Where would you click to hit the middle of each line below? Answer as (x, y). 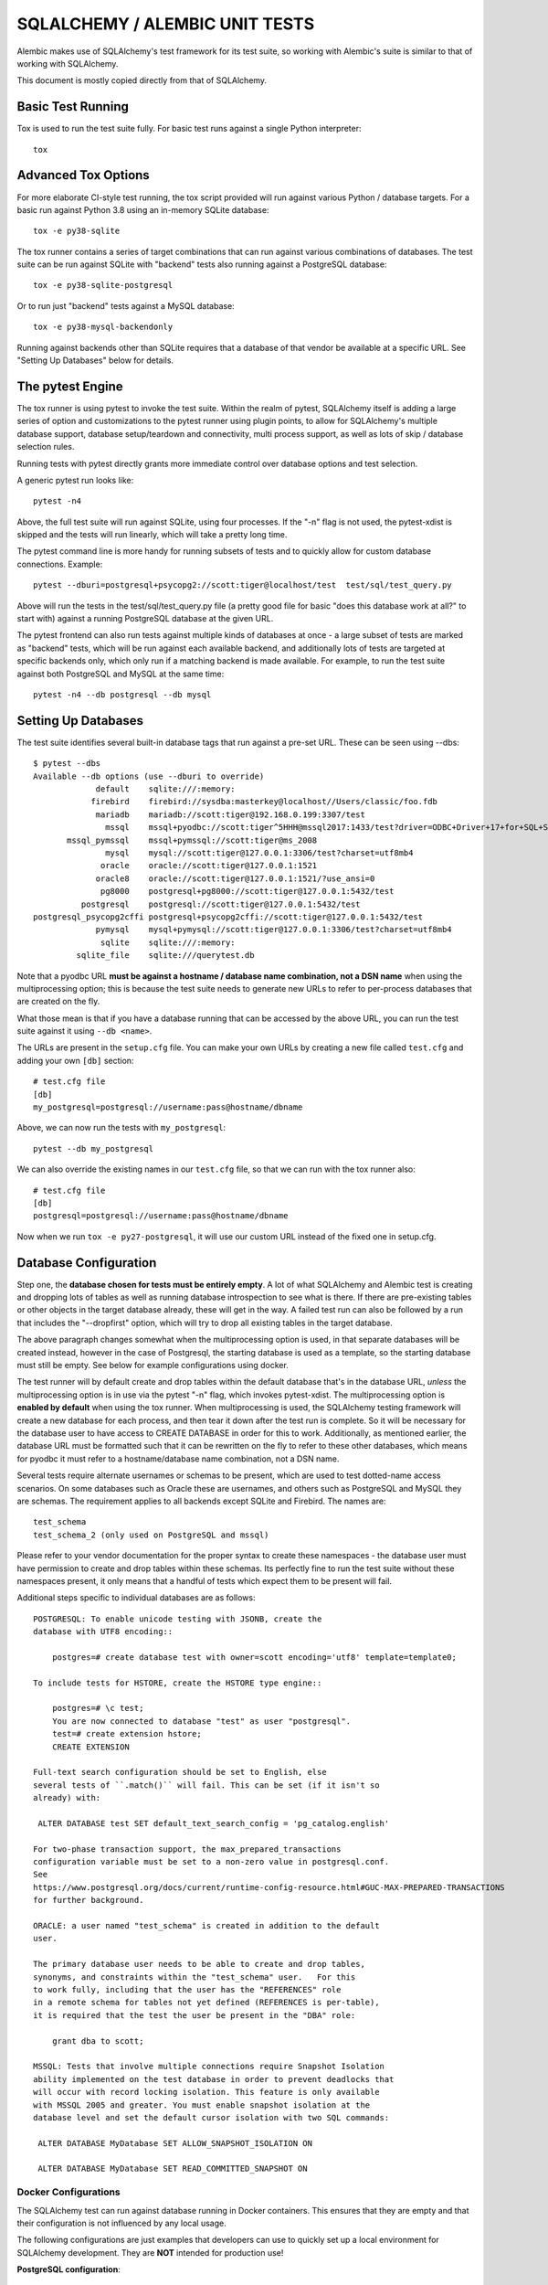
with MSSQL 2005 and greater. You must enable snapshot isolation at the (202, 2105)
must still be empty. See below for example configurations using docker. (153, 1366)
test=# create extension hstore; (127, 1734)
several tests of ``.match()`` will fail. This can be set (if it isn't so (206, 1785)
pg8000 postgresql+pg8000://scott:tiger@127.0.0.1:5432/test (248, 892)
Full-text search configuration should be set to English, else (180, 1772)
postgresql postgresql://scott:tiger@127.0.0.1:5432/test (221, 904)
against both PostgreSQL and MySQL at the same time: (121, 674)
